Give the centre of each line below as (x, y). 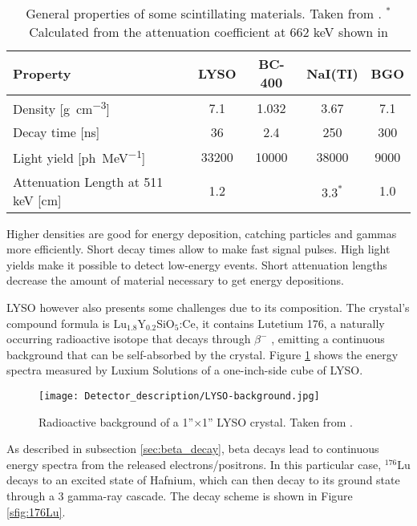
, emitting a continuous (328, 339)
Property (42, 73)
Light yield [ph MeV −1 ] (79, 157)
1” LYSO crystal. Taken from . (277, 421)
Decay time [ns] (57, 132)
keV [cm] (37, 200)
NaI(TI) (332, 73)
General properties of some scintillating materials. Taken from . (204, 13)
